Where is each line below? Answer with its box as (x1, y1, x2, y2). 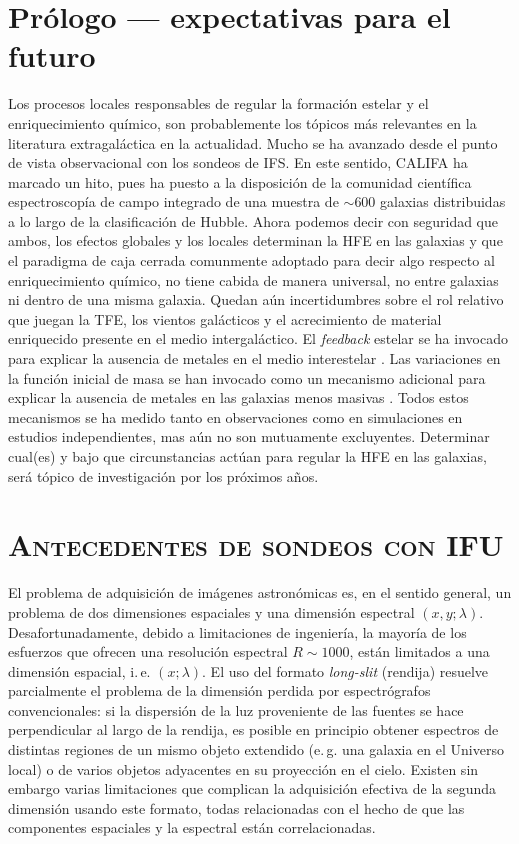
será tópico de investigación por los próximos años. (8, 465, 319, 486)
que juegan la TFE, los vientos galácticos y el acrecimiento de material (8, 308, 442, 329)
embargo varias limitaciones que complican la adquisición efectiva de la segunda (8, 778, 497, 799)
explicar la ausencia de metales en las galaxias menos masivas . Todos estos (8, 387, 469, 408)
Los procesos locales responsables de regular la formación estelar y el (8, 93, 429, 114)
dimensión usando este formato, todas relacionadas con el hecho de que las (8, 797, 465, 818)
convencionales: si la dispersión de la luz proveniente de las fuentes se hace (8, 699, 464, 720)
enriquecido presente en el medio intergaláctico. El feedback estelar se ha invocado (8, 328, 508, 349)
